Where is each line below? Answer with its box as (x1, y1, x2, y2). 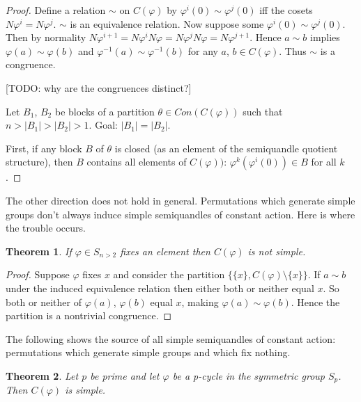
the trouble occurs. (6, 220, 86, 235)
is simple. (65, 383, 106, 397)
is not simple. (247, 243, 306, 258)
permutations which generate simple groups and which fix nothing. (6, 345, 291, 360)
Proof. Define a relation (6, 3, 106, 17)
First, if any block (6, 140, 82, 155)
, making (181, 294, 219, 309)
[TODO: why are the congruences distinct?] (6, 80, 192, 95)
